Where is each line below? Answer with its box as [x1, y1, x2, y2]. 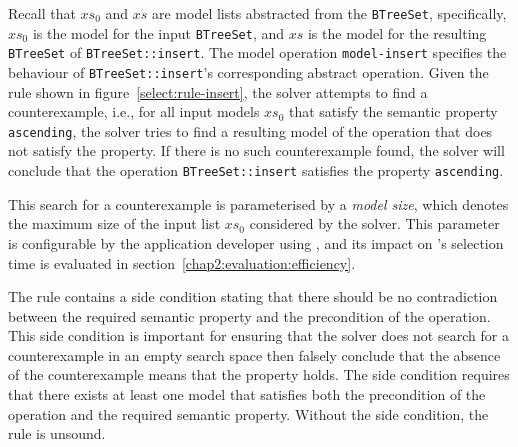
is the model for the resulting [307, 22, 487, 43]
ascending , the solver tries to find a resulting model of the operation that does [8, 120, 493, 141]
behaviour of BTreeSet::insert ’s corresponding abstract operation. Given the [8, 61, 489, 82]
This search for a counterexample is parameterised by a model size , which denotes [8, 193, 509, 214]
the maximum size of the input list [8, 213, 221, 234]
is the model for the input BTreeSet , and [32, 22, 285, 43]
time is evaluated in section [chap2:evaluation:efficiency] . [8, 252, 356, 273]
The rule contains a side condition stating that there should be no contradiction [8, 286, 498, 307]
